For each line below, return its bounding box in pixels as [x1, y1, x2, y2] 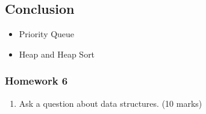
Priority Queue [19, 28, 75, 40]
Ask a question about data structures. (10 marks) [19, 97, 202, 109]
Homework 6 [5, 73, 68, 88]
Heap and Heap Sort [19, 47, 95, 60]
